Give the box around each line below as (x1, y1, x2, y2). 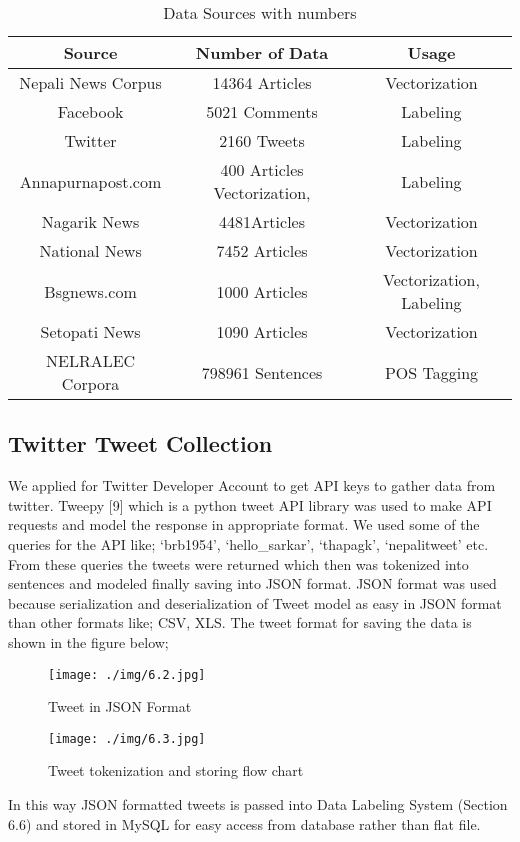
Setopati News (40, 320, 141, 343)
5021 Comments (206, 100, 318, 123)
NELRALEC (45, 349, 136, 372)
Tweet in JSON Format (48, 696, 192, 717)
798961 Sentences (201, 360, 323, 384)
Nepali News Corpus (19, 71, 162, 94)
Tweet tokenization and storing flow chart (48, 760, 304, 781)
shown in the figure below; (8, 631, 169, 652)
